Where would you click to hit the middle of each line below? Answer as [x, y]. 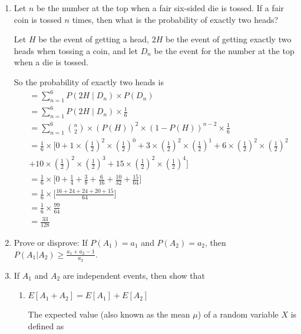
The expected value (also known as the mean [109, 314]
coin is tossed [38, 19]
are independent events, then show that [134, 275]
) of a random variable [238, 314]
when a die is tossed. [51, 62]
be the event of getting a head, [94, 39]
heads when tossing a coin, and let [76, 50]
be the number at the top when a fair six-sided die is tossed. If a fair [160, 8]
